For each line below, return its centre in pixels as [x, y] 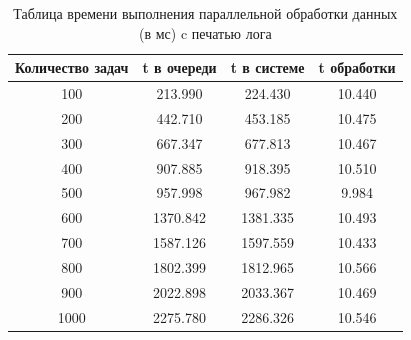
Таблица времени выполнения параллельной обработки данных [205, 13]
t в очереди [179, 67]
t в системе [267, 67]
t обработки [357, 67]
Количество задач [72, 67]
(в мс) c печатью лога [205, 32]
